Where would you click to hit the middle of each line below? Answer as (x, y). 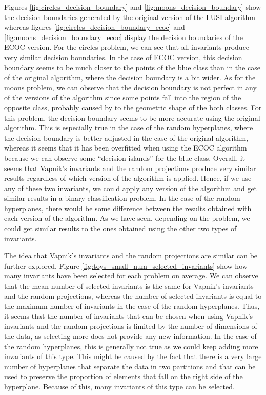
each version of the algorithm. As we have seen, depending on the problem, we (127, 218)
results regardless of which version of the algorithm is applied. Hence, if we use (128, 178)
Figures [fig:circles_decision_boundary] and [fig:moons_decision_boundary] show (133, 7)
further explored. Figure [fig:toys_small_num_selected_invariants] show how (126, 265)
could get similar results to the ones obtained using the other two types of (120, 228)
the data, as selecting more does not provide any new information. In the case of (130, 336)
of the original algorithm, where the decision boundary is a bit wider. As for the (130, 77)
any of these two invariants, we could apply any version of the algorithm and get (131, 188)
